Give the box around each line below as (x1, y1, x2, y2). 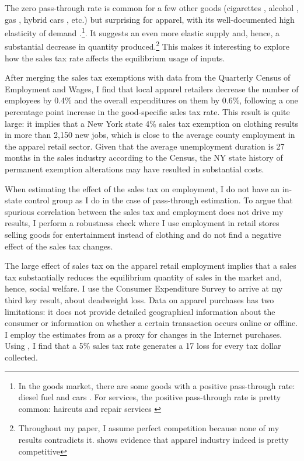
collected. (5, 351, 38, 363)
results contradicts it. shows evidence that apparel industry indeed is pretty (18, 433, 289, 445)
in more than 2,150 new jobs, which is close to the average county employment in (5, 129, 295, 141)
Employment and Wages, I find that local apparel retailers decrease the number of (5, 82, 299, 95)
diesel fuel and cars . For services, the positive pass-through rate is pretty (18, 391, 281, 403)
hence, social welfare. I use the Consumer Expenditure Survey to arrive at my (5, 282, 283, 294)
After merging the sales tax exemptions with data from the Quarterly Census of (5, 71, 291, 84)
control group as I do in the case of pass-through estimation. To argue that (25, 194, 293, 206)
